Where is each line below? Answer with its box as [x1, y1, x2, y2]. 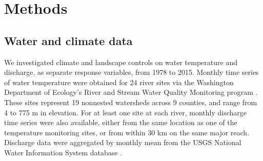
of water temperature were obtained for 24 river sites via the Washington [4, 76, 234, 87]
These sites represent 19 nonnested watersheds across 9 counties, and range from [4, 96, 257, 107]
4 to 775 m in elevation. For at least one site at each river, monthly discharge [4, 107, 247, 117]
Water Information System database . [4, 147, 123, 157]
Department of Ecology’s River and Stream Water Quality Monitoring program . [4, 87, 258, 97]
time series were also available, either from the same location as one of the [4, 117, 237, 128]
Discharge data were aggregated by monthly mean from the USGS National [4, 137, 241, 148]
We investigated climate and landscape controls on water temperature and [4, 56, 237, 67]
